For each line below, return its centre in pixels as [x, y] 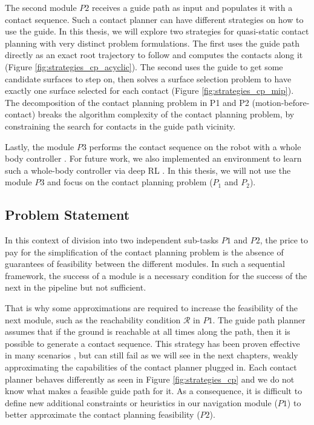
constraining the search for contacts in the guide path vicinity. [120, 126]
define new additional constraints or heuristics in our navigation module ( [141, 402]
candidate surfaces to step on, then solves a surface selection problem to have [148, 78]
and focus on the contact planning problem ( [130, 182]
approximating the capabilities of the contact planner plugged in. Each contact [151, 367]
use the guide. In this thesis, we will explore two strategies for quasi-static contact [157, 31]
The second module [41, 7]
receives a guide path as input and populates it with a [192, 7]
